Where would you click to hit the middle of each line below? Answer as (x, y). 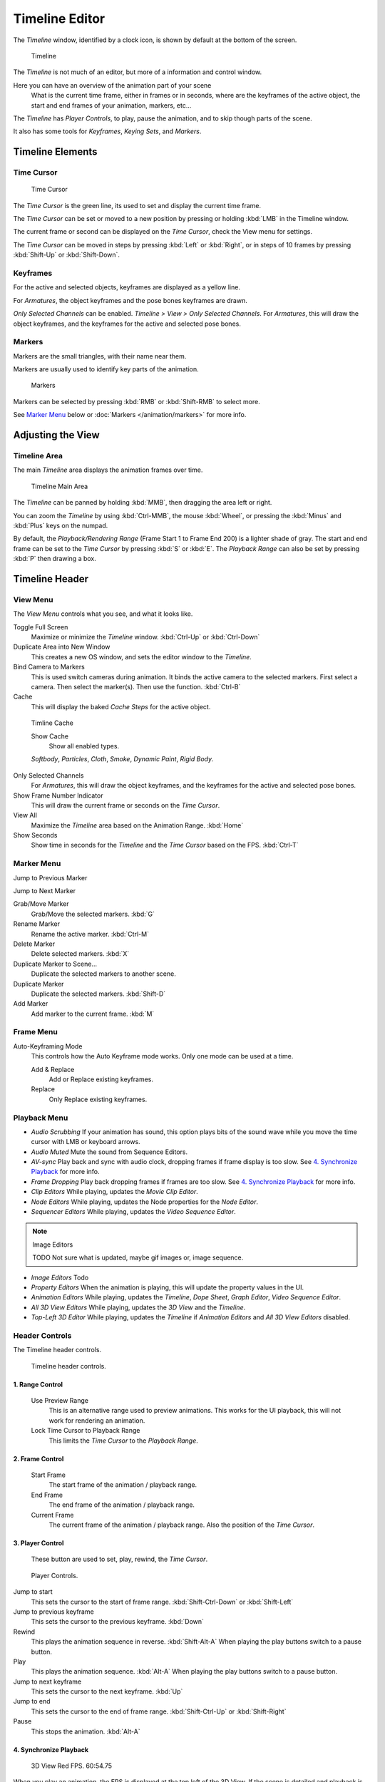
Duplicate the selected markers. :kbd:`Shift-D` (98, 994)
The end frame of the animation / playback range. (122, 1505)
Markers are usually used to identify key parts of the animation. (106, 369)
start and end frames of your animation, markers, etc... (111, 105)
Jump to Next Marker (45, 891)
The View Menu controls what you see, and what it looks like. (103, 614)
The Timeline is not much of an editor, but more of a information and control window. (138, 72)
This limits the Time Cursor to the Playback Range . (124, 1441)
